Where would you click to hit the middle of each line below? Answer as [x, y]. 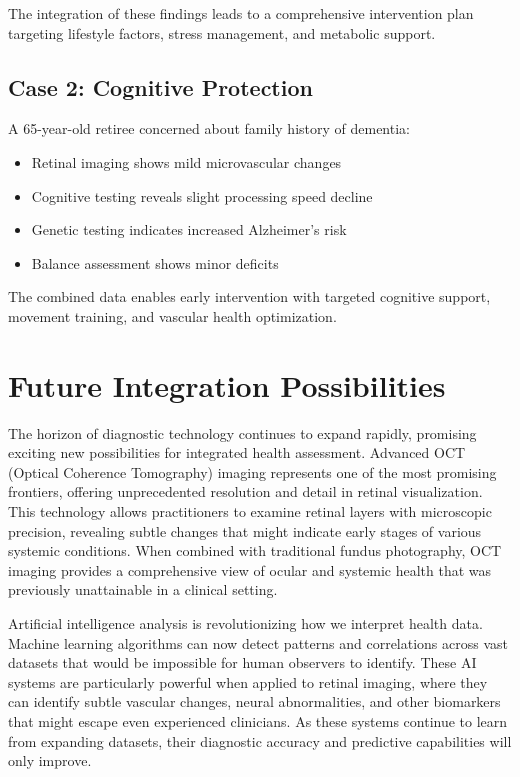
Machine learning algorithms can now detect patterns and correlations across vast [258, 642]
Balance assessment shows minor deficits [155, 262]
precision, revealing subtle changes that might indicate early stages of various [245, 530]
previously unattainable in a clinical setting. [143, 589]
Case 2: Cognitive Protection [160, 86]
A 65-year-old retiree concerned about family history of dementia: [209, 128]
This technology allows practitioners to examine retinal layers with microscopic [250, 511]
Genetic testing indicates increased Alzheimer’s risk [189, 229]
